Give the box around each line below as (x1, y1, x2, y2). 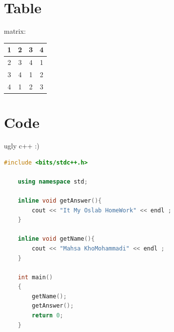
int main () (18, 273, 53, 281)
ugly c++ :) (4, 140, 39, 150)
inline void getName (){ (18, 235, 95, 243)
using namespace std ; (18, 178, 88, 185)
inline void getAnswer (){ (18, 197, 102, 204)
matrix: (4, 26, 26, 36)
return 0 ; (32, 312, 63, 319)
